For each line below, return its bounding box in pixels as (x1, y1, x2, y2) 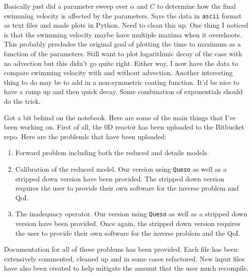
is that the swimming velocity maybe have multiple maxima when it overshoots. (4, 29, 242, 39)
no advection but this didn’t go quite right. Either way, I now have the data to (4, 58, 238, 68)
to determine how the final (157, 1, 236, 11)
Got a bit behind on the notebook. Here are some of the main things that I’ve (4, 112, 236, 122)
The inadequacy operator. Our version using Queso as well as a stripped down (15, 209, 248, 219)
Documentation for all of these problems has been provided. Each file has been (4, 244, 238, 254)
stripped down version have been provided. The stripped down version (15, 173, 224, 183)
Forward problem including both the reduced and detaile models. (15, 147, 209, 158)
